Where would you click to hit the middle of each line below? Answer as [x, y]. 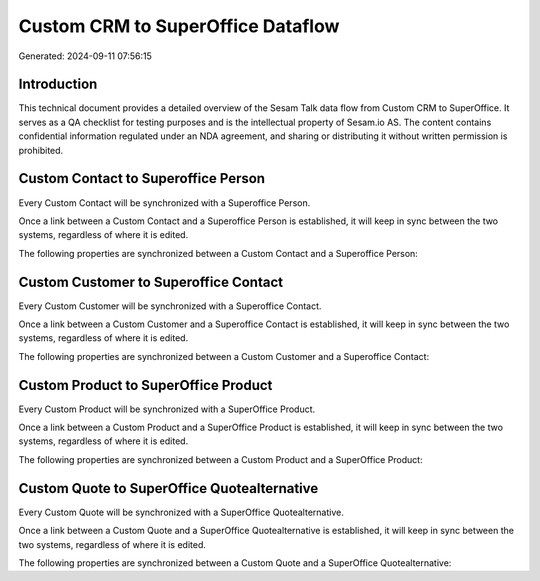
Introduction [58, 84]
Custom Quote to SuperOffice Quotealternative [168, 488]
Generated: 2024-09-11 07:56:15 [85, 56]
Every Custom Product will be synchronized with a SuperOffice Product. [167, 409]
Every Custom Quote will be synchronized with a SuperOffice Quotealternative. [181, 512]
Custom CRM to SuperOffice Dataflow [179, 26]
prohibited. [41, 150]
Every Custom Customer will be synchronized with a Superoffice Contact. [170, 306]
